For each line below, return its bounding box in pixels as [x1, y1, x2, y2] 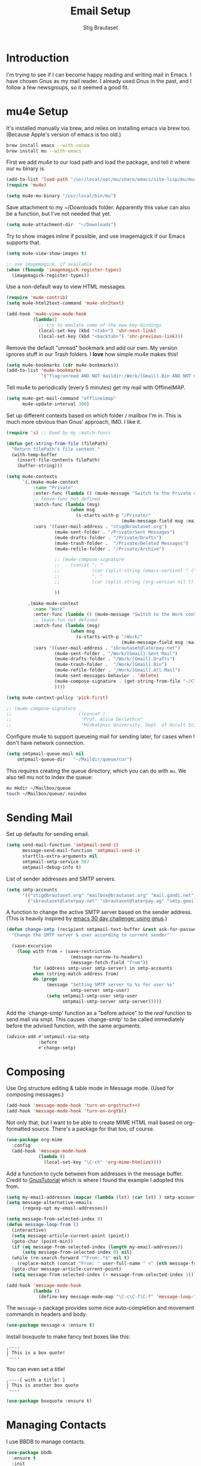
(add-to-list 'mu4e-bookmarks [6, 368, 82, 374]
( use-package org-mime [6, 1137, 63, 1143]
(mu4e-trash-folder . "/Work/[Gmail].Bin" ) [54, 662, 167, 668]
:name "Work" [32, 606, 66, 612]
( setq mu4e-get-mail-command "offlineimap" [6, 396, 117, 402]
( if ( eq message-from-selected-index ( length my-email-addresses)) [11, 1244, 184, 1250]
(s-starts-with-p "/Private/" [75, 512, 151, 518]
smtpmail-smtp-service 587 [22, 859, 90, 865]
